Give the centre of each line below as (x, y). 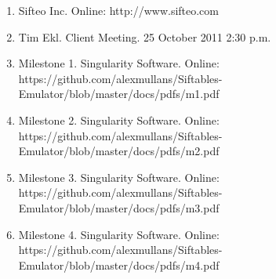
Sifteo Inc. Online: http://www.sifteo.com (119, 10)
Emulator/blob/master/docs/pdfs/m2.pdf (119, 151)
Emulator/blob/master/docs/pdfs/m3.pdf (119, 207)
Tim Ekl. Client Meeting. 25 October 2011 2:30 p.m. (145, 36)
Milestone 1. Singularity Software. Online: (119, 63)
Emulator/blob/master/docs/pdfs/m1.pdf (119, 94)
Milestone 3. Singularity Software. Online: (119, 177)
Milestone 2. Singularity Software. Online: (119, 120)
